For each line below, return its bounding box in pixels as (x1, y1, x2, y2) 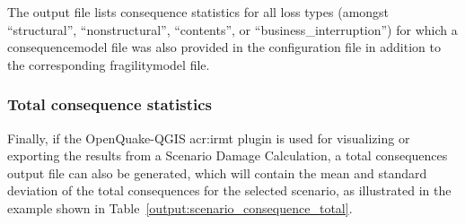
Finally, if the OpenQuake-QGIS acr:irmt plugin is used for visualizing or (7, 128, 410, 147)
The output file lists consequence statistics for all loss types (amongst (7, 3, 390, 21)
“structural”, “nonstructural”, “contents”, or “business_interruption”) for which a (7, 20, 458, 39)
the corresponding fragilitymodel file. (7, 55, 210, 73)
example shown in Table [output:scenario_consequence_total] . (7, 198, 353, 217)
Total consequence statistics (7, 93, 212, 116)
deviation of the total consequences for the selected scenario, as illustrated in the (7, 181, 452, 200)
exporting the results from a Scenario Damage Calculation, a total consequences (7, 146, 448, 165)
